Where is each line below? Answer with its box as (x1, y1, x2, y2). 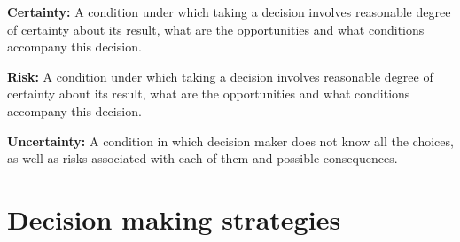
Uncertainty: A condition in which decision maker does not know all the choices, (7, 131, 454, 150)
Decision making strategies (7, 200, 341, 237)
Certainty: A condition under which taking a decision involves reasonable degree (7, 3, 451, 20)
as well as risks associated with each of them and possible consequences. (7, 149, 398, 168)
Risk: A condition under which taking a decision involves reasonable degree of (7, 66, 433, 85)
